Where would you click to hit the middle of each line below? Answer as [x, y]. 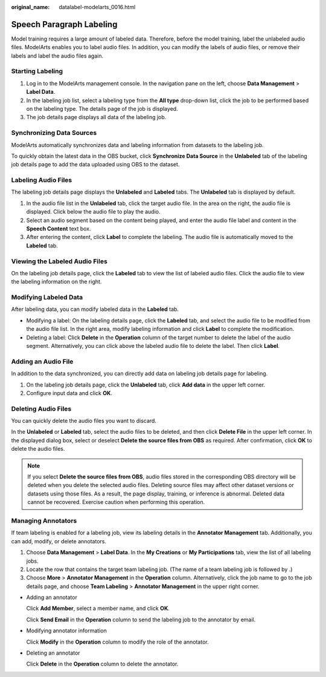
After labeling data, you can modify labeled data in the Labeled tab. [95, 309]
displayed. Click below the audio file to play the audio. [93, 212]
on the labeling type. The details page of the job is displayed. [102, 109]
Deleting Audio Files [41, 408]
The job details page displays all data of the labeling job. [96, 117]
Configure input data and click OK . [69, 393]
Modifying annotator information [66, 631]
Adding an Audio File [42, 361]
